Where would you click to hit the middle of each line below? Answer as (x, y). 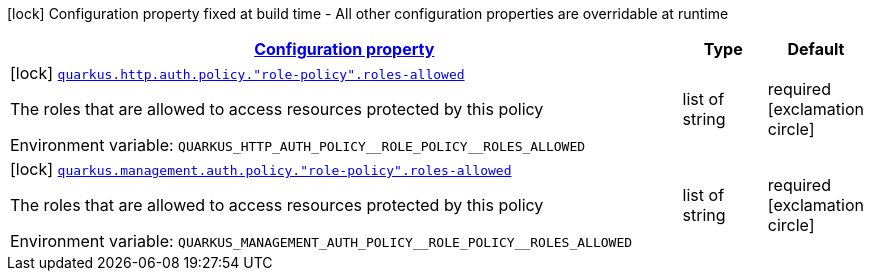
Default (816, 49)
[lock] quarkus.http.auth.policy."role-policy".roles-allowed (237, 73)
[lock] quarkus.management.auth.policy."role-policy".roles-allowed (261, 169)
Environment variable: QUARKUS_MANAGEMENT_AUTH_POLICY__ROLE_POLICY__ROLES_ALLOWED (321, 241)
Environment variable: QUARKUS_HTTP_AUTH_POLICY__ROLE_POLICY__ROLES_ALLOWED (298, 145)
